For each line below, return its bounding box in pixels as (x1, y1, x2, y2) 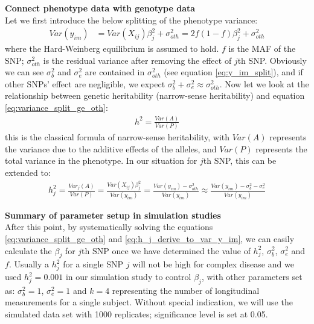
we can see (5, 66, 44, 78)
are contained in (85, 66, 145, 78)
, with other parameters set (201, 270, 303, 283)
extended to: (5, 166, 51, 179)
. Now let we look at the (219, 77, 309, 90)
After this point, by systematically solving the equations (5, 220, 213, 233)
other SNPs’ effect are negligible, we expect (5, 77, 165, 90)
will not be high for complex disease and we (132, 258, 294, 270)
